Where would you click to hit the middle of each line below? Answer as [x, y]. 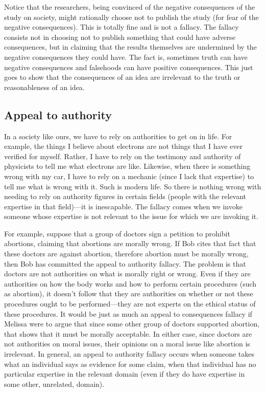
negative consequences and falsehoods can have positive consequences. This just [129, 67]
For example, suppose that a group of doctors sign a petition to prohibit [117, 233]
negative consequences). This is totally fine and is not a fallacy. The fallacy [122, 27]
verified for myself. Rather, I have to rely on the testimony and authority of [123, 156]
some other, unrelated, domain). [54, 384]
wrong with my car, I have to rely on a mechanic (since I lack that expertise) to [129, 176]
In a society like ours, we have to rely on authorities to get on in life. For [118, 136]
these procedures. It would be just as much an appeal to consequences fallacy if [128, 313]
